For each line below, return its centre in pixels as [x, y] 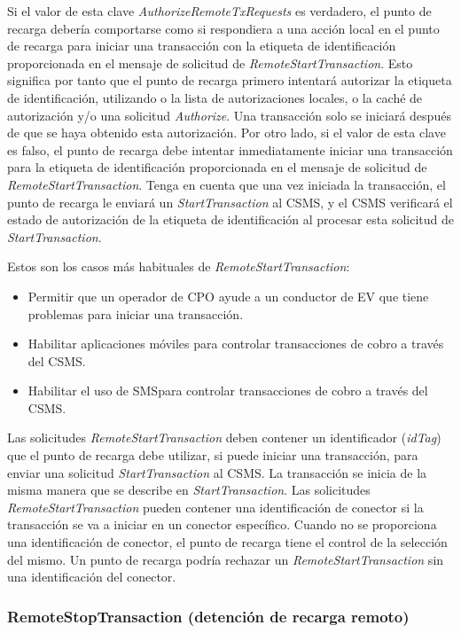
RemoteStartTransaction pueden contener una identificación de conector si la [215, 507]
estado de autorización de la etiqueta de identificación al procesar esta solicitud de [231, 219]
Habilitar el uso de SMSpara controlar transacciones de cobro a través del [228, 391]
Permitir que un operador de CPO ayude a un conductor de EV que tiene [228, 296]
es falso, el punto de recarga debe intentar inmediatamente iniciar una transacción [230, 149]
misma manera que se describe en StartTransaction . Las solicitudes [189, 490]
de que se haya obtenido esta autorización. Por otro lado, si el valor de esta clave [227, 133]
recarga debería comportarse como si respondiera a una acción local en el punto [223, 28]
